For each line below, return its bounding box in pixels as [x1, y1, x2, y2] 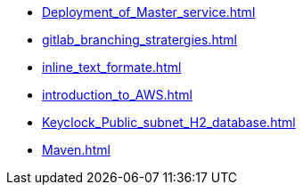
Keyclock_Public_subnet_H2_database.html [42, 115, 296, 130]
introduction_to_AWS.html [42, 87, 192, 102]
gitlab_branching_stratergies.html [42, 32, 237, 47]
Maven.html [42, 142, 111, 157]
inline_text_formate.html [42, 60, 182, 75]
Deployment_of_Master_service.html [42, 4, 256, 20]
